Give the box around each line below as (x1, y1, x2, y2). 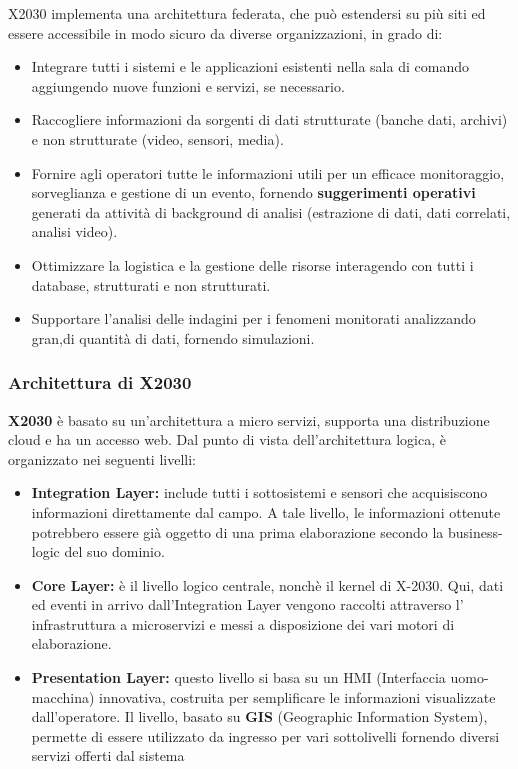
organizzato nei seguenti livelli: (8, 448, 196, 469)
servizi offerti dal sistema (31, 745, 185, 766)
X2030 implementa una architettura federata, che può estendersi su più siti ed (8, 3, 486, 23)
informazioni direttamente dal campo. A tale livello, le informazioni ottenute (31, 501, 501, 522)
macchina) (31, 686, 95, 707)
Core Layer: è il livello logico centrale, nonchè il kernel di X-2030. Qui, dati (31, 574, 504, 595)
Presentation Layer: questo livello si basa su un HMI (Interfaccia (31, 667, 446, 688)
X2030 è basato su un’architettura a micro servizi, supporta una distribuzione (8, 409, 490, 430)
